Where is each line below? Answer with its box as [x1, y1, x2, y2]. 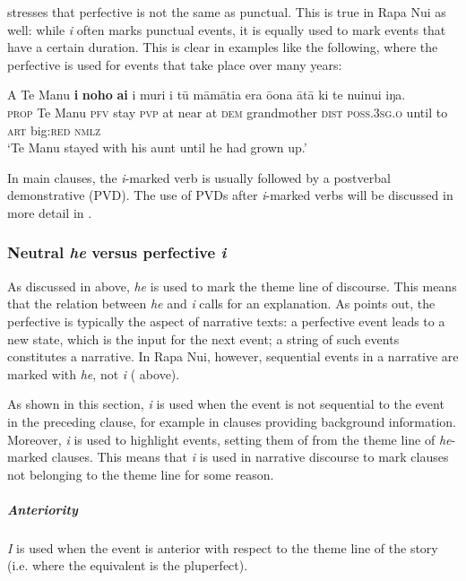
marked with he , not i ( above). [7, 364, 180, 383]
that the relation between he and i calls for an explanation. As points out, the [7, 294, 436, 313]
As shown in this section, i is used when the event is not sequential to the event [7, 395, 444, 413]
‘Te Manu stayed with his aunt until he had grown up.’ [7, 138, 307, 157]
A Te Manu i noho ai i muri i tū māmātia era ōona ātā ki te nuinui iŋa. [7, 85, 406, 104]
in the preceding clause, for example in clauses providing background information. [7, 412, 456, 430]
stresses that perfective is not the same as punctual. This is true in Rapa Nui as [7, 3, 446, 21]
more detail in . [7, 203, 92, 221]
